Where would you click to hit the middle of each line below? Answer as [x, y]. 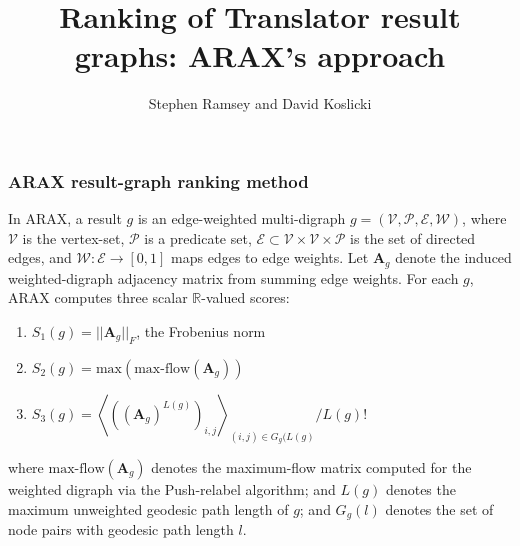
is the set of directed [413, 237]
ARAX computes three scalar [98, 297]
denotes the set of [439, 508]
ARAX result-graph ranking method [158, 180]
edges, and [40, 257]
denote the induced [453, 257]
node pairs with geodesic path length [121, 529]
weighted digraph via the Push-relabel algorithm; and [172, 489]
